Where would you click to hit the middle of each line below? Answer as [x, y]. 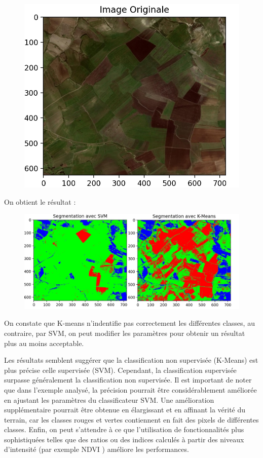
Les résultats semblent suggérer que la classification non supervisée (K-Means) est [131, 360]
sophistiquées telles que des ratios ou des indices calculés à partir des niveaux [124, 439]
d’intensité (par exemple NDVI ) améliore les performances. [97, 449]
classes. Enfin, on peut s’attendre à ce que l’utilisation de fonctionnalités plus [124, 429]
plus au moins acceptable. [44, 343]
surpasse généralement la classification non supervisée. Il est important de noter [128, 380]
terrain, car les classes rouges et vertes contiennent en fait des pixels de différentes [131, 419]
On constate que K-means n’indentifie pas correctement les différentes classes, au [129, 323]
